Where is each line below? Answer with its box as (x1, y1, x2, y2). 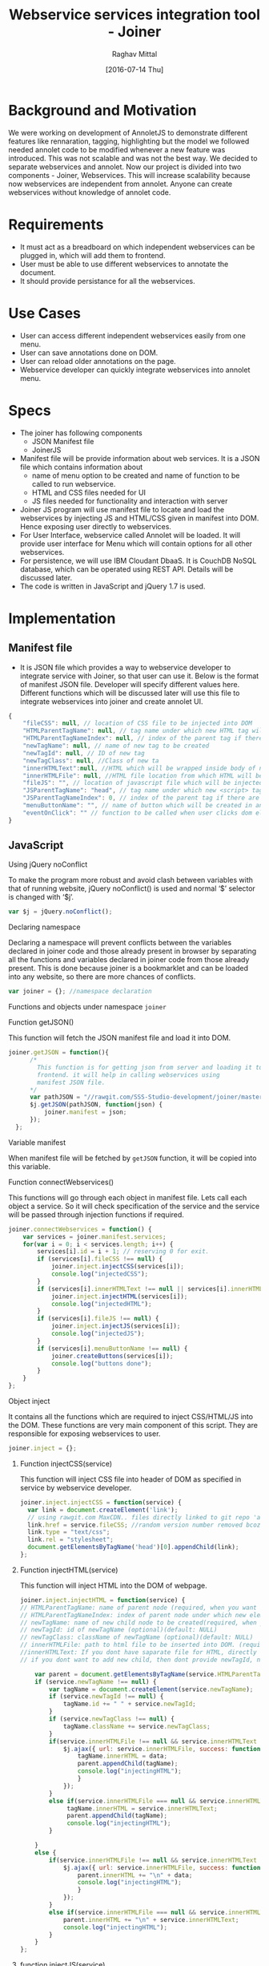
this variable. (8, 1161, 51, 1171)
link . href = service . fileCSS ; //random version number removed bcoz (27, 1521, 261, 1529)
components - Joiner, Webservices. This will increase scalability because (8, 170, 251, 180)
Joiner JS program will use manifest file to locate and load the (19, 504, 225, 514)
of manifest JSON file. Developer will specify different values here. (19, 679, 240, 689)
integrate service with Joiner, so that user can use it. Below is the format (19, 671, 259, 681)
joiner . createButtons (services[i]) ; (50, 1352, 174, 1360)
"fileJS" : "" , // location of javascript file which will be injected (22, 779, 263, 787)
